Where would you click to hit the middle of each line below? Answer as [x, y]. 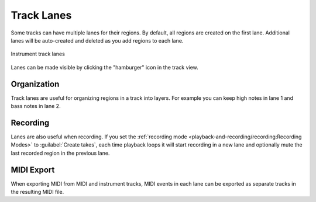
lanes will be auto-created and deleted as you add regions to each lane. [97, 40]
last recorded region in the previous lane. [60, 153]
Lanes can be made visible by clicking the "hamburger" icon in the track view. [104, 67]
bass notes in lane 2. [36, 106]
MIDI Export [33, 170]
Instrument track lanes [38, 54]
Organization [35, 84]
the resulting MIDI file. [37, 192]
